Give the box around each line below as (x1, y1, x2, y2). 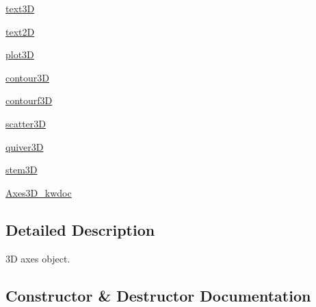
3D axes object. (5, 251, 70, 265)
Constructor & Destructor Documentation (5, 284, 311, 306)
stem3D (5, 162, 38, 177)
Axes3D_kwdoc (5, 185, 72, 199)
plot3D (5, 47, 34, 62)
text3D (5, 1, 35, 15)
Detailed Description (5, 219, 155, 240)
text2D (5, 24, 35, 38)
